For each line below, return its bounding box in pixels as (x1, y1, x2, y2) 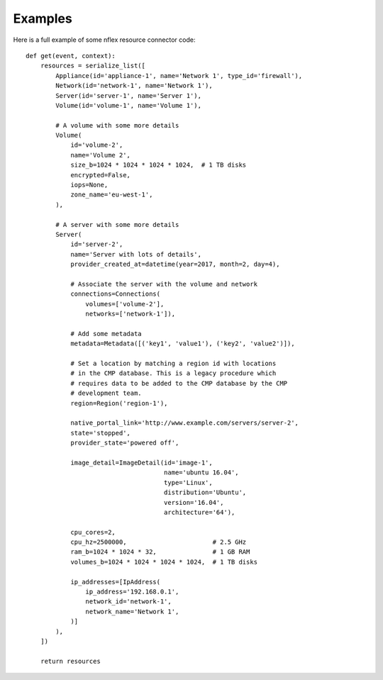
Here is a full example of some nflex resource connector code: (13, 35, 196, 44)
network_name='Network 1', (85, 607, 179, 615)
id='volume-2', (70, 141, 123, 149)
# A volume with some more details (55, 121, 179, 129)
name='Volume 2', (70, 151, 131, 159)
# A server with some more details (55, 221, 179, 228)
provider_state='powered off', (70, 439, 179, 447)
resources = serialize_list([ (40, 62, 145, 70)
